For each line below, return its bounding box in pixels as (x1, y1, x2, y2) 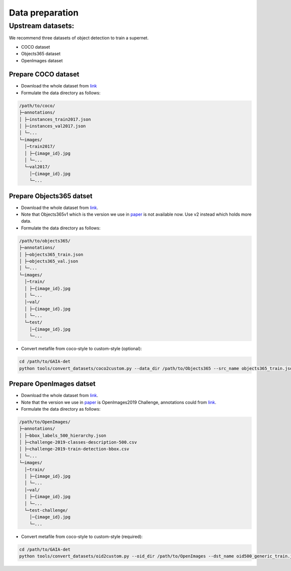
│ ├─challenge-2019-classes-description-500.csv (19, 440, 137, 445)
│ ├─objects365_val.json (19, 258, 79, 264)
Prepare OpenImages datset (9, 380, 96, 388)
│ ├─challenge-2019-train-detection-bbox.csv (19, 446, 129, 452)
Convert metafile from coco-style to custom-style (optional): (21, 346, 142, 352)
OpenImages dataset (21, 57, 63, 63)
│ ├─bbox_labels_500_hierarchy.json (19, 433, 107, 438)
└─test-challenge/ (24, 507, 68, 513)
